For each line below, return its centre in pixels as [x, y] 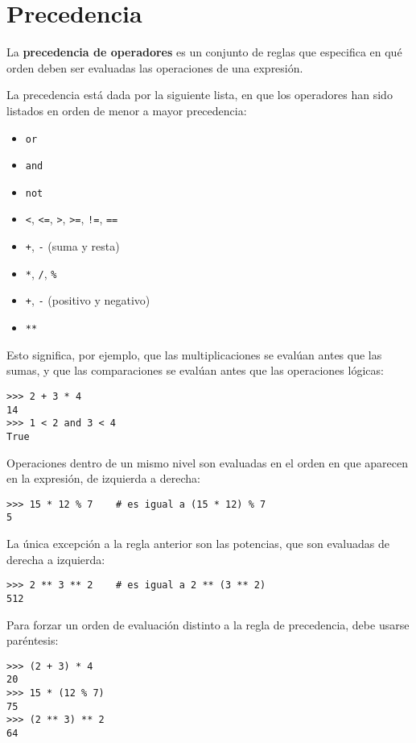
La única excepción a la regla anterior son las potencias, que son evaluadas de [198, 544]
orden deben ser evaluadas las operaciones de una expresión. [155, 67]
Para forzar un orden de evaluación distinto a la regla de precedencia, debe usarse [208, 624]
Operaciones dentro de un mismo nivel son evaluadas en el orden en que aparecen [207, 462]
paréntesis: [33, 640]
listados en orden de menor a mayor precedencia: [127, 110]
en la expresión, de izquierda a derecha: [103, 478]
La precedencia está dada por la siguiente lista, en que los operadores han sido [200, 95]
